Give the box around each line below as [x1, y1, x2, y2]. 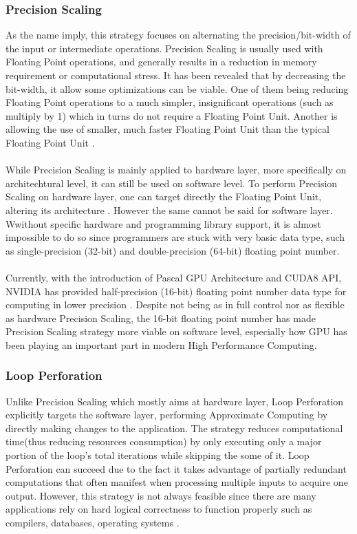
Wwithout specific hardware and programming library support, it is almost [6, 216, 321, 231]
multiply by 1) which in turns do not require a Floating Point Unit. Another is [6, 108, 338, 122]
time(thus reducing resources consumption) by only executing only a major [6, 434, 322, 449]
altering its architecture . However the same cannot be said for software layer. [6, 202, 333, 217]
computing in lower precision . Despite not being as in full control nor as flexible [6, 297, 345, 312]
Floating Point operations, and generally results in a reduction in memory [6, 54, 317, 69]
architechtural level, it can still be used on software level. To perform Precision [6, 175, 338, 190]
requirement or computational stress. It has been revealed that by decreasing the [6, 68, 346, 82]
